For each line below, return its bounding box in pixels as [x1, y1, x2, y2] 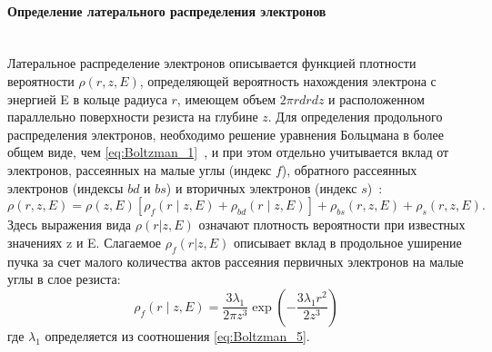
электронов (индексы [7, 178, 124, 197]
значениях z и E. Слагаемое [7, 232, 162, 251]
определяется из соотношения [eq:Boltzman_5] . [45, 326, 310, 345]
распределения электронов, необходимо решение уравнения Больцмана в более [7, 124, 444, 143]
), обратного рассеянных [281, 160, 417, 179]
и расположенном [328, 89, 425, 108]
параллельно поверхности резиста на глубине [7, 107, 258, 126]
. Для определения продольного [267, 107, 443, 126]
